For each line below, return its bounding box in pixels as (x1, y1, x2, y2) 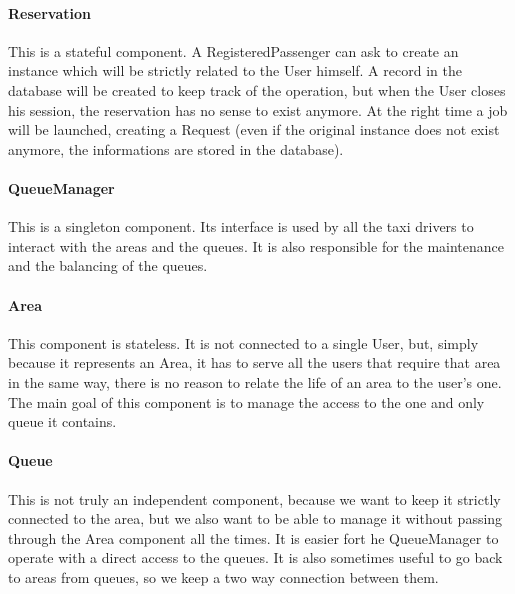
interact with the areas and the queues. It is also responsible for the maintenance (8, 235, 505, 256)
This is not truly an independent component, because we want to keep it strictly (8, 488, 501, 509)
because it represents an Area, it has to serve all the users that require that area (8, 352, 501, 373)
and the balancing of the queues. (8, 255, 208, 276)
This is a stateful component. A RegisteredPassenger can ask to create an (8, 40, 459, 61)
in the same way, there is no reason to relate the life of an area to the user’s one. (8, 371, 502, 392)
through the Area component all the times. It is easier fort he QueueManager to (8, 527, 499, 548)
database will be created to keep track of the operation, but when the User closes (8, 79, 506, 100)
